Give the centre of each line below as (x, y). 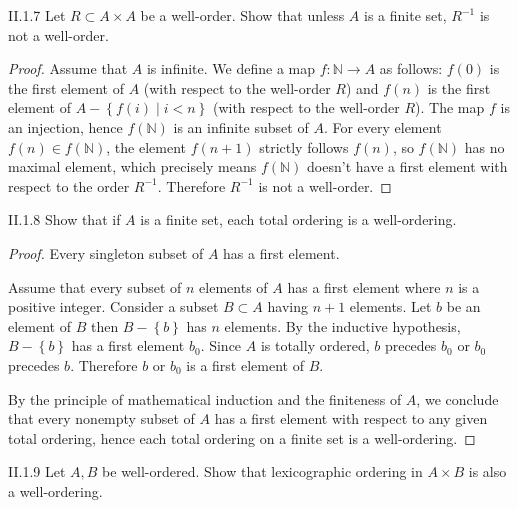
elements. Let (390, 306)
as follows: (411, 68)
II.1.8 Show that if (64, 219)
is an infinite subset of (241, 126)
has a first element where (364, 286)
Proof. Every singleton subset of (106, 252)
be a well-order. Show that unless (242, 15)
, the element (146, 146)
